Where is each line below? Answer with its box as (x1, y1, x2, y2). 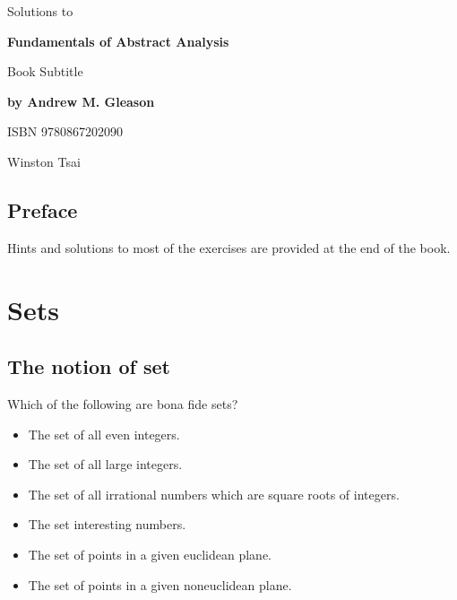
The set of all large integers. (28, 455, 183, 474)
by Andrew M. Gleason (7, 91, 155, 110)
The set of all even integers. (28, 424, 180, 443)
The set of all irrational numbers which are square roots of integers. (28, 484, 400, 503)
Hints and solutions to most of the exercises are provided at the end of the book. (7, 238, 451, 257)
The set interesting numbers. (28, 515, 186, 534)
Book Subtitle (7, 62, 83, 81)
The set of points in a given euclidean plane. (28, 544, 272, 563)
